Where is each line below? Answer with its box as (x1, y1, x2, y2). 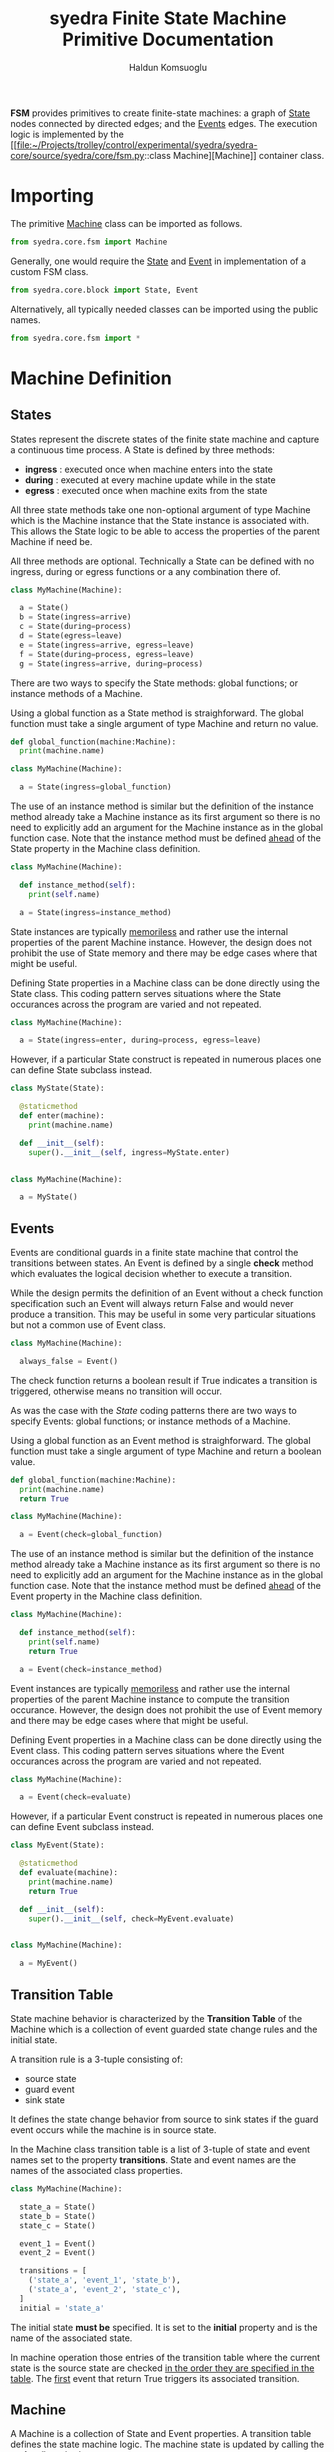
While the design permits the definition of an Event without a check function (10, 1287, 324, 1299)
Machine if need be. (10, 535, 93, 547)
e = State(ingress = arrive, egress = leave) (19, 640, 195, 650)
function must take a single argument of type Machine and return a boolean (10, 1445, 322, 1457)
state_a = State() (19, 2202, 97, 2212)
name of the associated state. (10, 2332, 133, 2344)
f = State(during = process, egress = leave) (19, 649, 195, 659)
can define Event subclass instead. (10, 1821, 155, 1833)
